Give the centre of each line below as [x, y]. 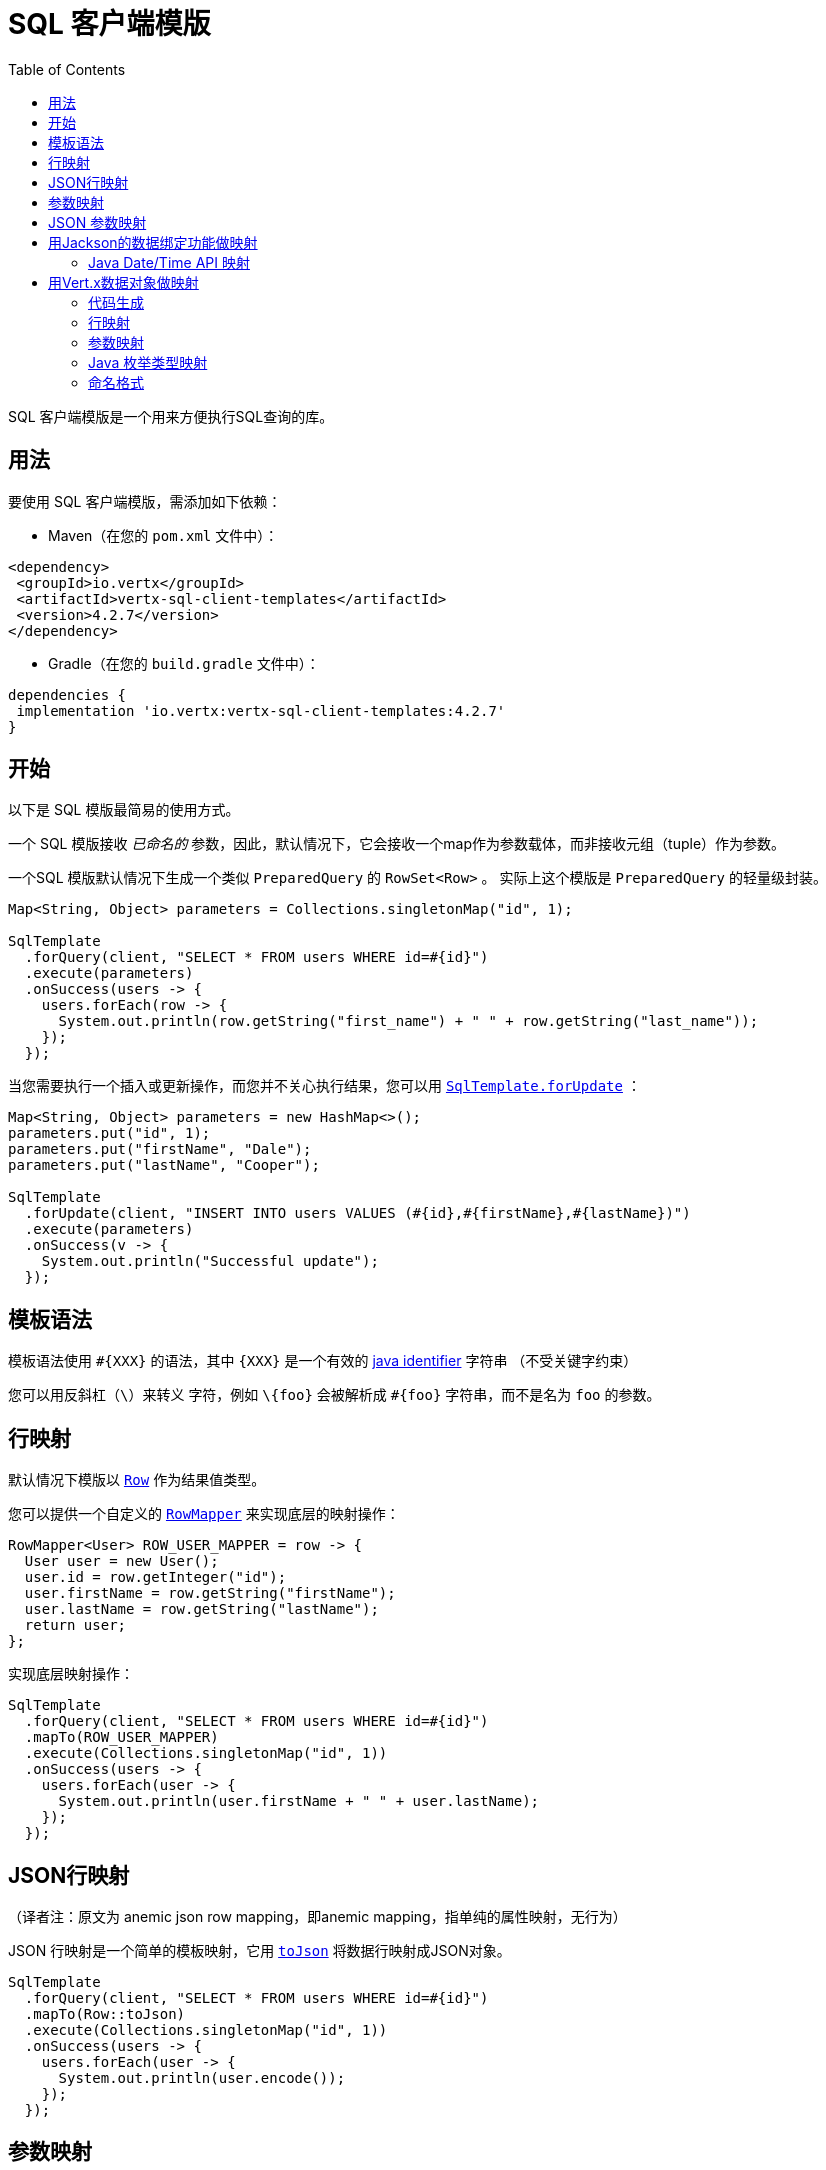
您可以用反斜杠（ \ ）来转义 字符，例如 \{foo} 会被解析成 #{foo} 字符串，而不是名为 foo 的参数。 [334, 1395]
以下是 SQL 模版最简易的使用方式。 [124, 810]
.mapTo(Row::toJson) [105, 2013]
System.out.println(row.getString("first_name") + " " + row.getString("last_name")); [408, 1021]
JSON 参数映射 [97, 222]
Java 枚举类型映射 [148, 362]
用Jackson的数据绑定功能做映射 [153, 242]
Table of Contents [67, 69]
